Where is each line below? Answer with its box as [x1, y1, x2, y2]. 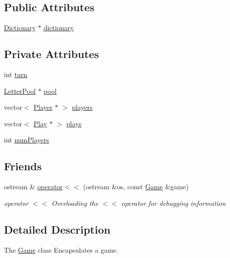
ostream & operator [4, 181, 63, 192]
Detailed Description [4, 221, 111, 237]
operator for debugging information [121, 198, 226, 208]
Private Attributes [4, 46, 99, 61]
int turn [4, 69, 27, 79]
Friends [4, 159, 42, 174]
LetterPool [4, 85, 36, 96]
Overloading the [51, 198, 99, 208]
